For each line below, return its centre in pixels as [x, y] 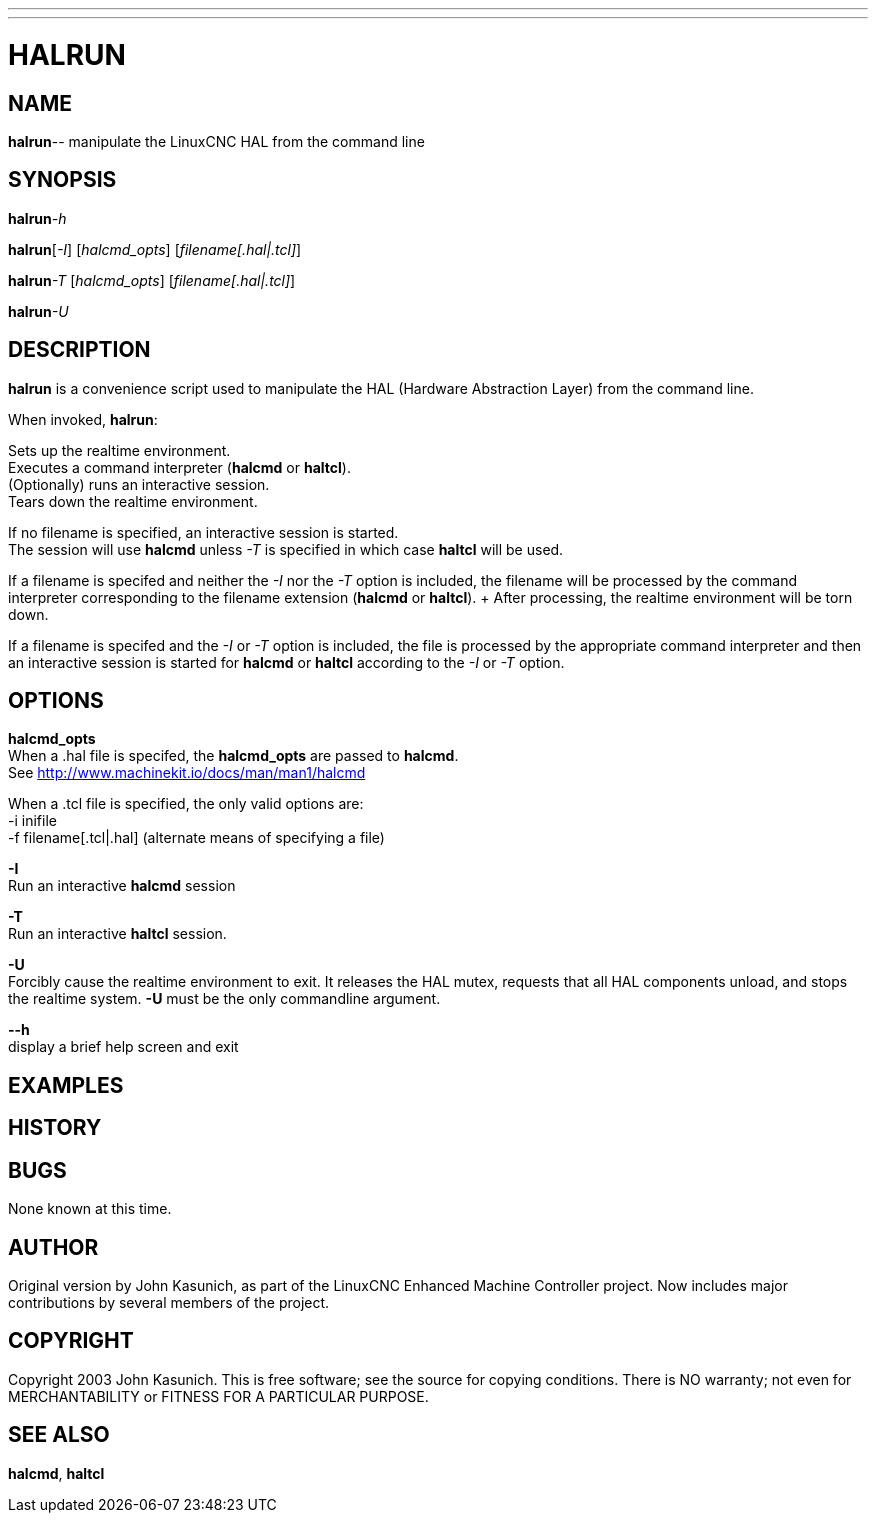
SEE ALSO [59, 1435]
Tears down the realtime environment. [133, 501]
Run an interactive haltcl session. [117, 934]
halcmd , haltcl [56, 1473]
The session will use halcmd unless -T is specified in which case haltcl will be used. [286, 549]
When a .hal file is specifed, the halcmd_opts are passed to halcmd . [233, 756]
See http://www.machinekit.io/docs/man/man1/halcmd [187, 773]
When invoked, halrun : [83, 419]
